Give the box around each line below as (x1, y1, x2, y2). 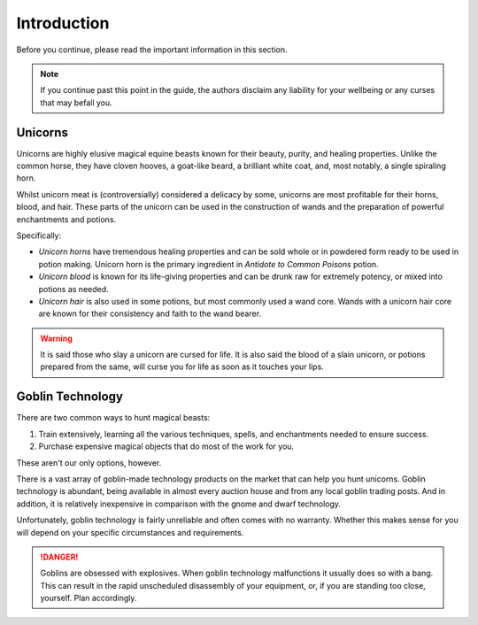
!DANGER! (40, 552, 79, 562)
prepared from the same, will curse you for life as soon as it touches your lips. (40, 361, 325, 372)
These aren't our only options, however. (16, 457, 162, 468)
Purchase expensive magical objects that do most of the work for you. (38, 441, 295, 451)
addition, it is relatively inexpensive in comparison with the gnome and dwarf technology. (16, 498, 341, 509)
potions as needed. (38, 283, 110, 294)
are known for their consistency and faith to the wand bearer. (38, 308, 261, 319)
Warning (40, 333, 73, 343)
